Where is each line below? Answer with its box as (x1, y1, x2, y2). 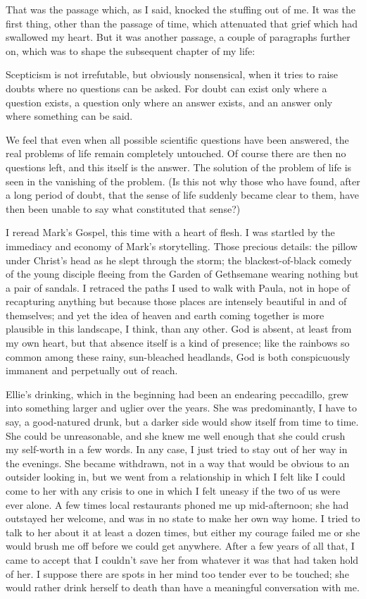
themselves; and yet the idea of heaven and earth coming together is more (6, 307, 324, 322)
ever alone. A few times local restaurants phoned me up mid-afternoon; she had (6, 497, 349, 512)
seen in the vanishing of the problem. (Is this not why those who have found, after (6, 173, 360, 188)
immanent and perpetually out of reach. (6, 363, 178, 378)
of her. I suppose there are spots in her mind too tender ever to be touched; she (6, 566, 349, 581)
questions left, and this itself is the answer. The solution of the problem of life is (6, 159, 352, 174)
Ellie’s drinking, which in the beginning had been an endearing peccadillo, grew (6, 386, 348, 401)
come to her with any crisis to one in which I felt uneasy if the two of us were (6, 483, 341, 498)
